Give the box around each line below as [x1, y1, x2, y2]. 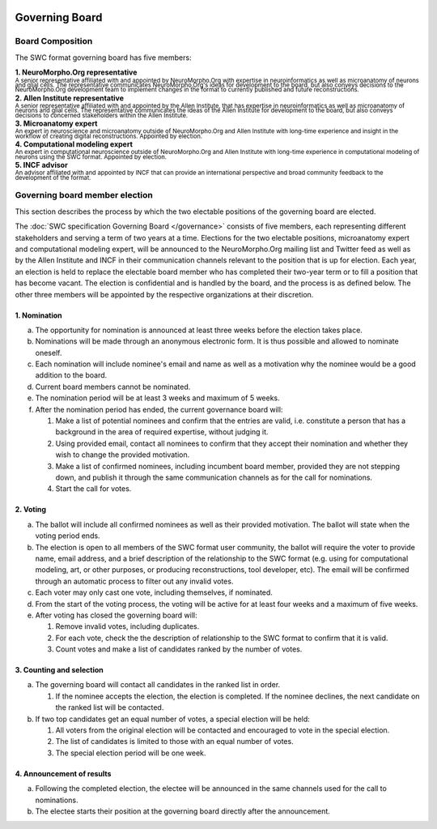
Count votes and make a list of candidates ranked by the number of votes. [55, 644, 303, 654]
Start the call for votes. [55, 484, 132, 494]
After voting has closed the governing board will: [35, 610, 197, 620]
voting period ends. [35, 531, 100, 541]
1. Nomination [15, 310, 62, 320]
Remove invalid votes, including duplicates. [55, 622, 200, 631]
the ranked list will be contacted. [55, 703, 164, 712]
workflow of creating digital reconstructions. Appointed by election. [15, 132, 202, 140]
